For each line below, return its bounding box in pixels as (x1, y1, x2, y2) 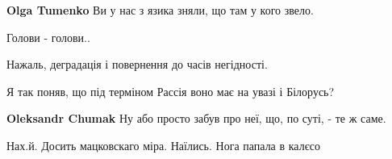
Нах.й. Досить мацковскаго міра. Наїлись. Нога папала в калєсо (6, 136, 320, 153)
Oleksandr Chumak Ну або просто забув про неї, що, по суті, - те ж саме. (6, 110, 386, 127)
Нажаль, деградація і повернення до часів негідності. (6, 56, 268, 73)
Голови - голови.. (6, 28, 90, 45)
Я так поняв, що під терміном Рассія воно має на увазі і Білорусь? (6, 82, 335, 99)
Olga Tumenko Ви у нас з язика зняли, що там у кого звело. (6, 2, 314, 18)
